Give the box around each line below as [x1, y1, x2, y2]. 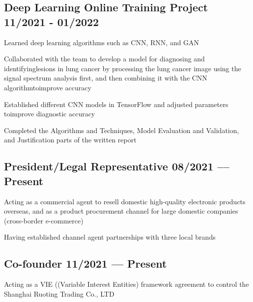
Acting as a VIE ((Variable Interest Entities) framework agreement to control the [4, 279, 249, 289]
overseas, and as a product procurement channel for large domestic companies [4, 206, 238, 216]
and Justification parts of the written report [4, 135, 137, 145]
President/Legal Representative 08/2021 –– [4, 159, 229, 174]
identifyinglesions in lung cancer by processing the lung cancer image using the [4, 63, 241, 73]
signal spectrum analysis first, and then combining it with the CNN [4, 73, 207, 83]
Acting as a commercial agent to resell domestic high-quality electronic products [4, 196, 246, 206]
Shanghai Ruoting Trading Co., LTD [4, 288, 114, 299]
